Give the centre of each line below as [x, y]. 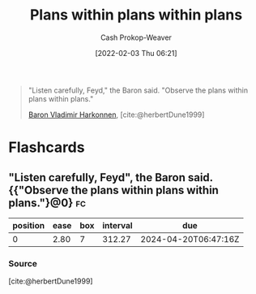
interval [117, 225]
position [29, 225]
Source [23, 263]
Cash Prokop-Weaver [136, 37]
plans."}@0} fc [47, 203]
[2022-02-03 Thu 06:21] [136, 53]
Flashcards [47, 147]
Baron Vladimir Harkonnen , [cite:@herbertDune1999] [116, 115]
